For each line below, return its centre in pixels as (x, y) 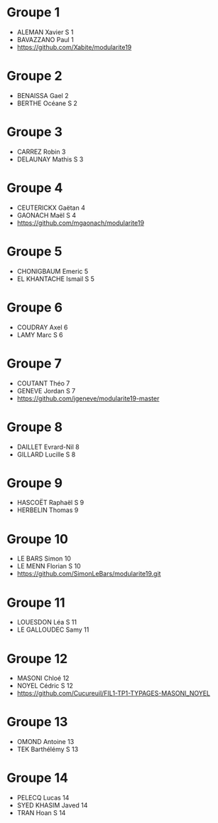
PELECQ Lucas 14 (43, 798)
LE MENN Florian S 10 (49, 566)
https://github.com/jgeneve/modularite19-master (88, 398)
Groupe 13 (37, 722)
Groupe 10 (38, 539)
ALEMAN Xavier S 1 (45, 32)
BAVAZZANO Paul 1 (45, 39)
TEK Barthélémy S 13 (48, 749)
